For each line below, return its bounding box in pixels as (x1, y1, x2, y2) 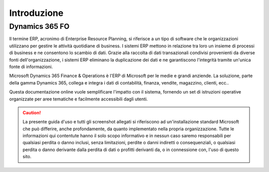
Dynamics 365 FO (9, 22, 70, 31)
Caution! (22, 109, 41, 115)
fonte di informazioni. (9, 64, 53, 70)
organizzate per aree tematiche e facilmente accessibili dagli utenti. (9, 96, 148, 102)
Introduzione (9, 7, 64, 18)
